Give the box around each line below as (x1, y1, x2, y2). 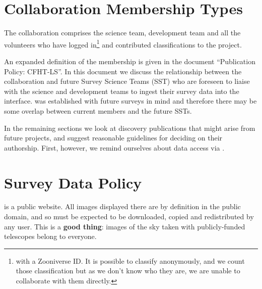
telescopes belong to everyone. (4, 231, 97, 242)
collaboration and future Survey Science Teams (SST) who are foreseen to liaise (4, 76, 250, 86)
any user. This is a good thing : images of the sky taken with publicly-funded (4, 221, 245, 231)
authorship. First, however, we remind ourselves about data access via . (4, 142, 225, 153)
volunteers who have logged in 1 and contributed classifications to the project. (4, 37, 242, 50)
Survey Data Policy (4, 172, 142, 192)
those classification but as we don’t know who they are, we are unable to (16, 265, 240, 276)
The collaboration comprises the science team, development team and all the (4, 27, 241, 38)
